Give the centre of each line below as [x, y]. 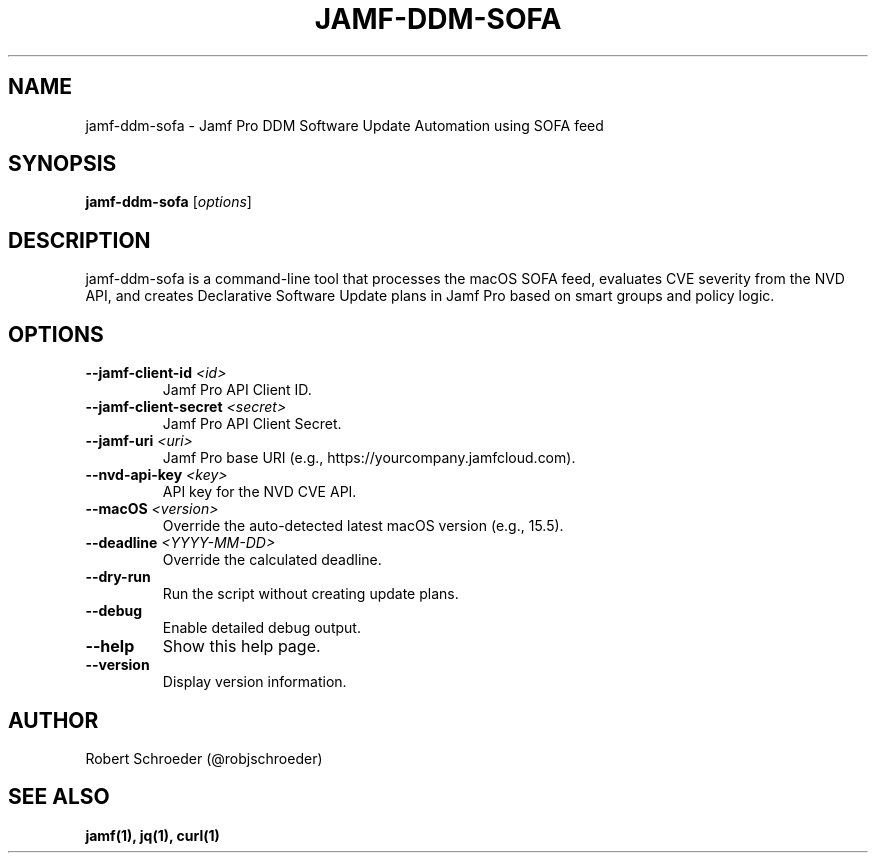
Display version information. [254, 682]
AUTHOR [53, 720]
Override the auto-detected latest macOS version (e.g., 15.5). [363, 526]
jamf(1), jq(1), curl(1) [152, 835]
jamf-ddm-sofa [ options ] [168, 202]
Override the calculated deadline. [272, 560]
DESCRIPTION [79, 240]
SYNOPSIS [62, 164]
